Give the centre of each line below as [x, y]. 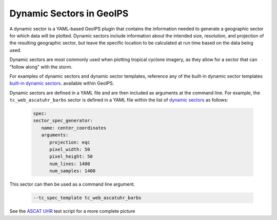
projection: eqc [70, 142]
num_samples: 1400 [73, 171]
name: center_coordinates [74, 128]
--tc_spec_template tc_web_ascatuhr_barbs [87, 198]
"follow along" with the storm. [41, 67]
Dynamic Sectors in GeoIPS [69, 13]
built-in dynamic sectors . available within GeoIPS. [62, 83]
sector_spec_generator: [63, 121]
